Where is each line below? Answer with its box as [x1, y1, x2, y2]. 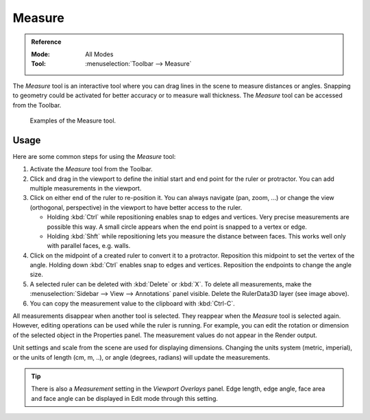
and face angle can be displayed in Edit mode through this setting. [31, 394, 219, 402]
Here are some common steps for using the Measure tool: [12, 152, 176, 160]
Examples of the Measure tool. [29, 116, 116, 125]
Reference [31, 38, 62, 46]
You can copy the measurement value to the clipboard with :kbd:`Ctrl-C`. [29, 299, 236, 308]
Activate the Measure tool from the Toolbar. [29, 165, 153, 173]
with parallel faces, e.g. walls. [47, 242, 131, 250]
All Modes [85, 50, 114, 58]
